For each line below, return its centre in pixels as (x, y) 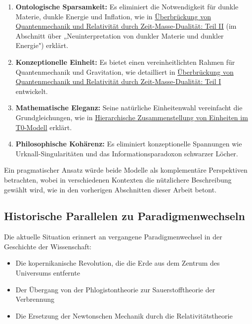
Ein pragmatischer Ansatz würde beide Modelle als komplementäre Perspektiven (126, 170)
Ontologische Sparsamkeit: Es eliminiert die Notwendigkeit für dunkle (127, 6)
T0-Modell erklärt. (44, 127)
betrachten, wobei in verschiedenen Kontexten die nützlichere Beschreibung (118, 179)
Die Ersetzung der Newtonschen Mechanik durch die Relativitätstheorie (124, 315)
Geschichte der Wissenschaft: (48, 246)
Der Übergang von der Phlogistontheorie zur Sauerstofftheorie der (115, 289)
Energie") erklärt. (42, 45)
